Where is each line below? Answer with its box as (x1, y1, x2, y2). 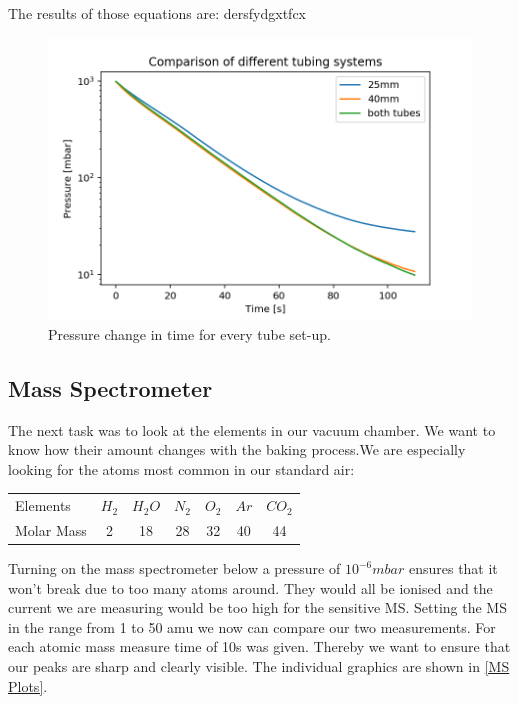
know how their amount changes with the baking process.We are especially (8, 439, 466, 460)
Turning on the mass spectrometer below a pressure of (8, 558, 341, 579)
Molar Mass (15, 520, 87, 541)
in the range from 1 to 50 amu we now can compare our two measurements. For (8, 616, 496, 637)
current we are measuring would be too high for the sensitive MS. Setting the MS (8, 597, 507, 618)
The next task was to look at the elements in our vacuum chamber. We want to (8, 419, 496, 440)
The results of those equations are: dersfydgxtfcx (8, 3, 307, 23)
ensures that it (408, 558, 498, 579)
